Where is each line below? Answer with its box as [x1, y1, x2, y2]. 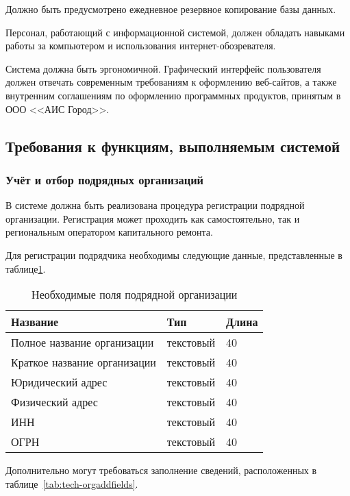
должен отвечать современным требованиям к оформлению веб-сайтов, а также [5, 75, 337, 89]
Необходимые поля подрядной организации [32, 286, 238, 303]
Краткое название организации [11, 354, 156, 371]
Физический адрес [11, 394, 98, 410]
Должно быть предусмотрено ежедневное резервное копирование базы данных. [5, 2, 336, 16]
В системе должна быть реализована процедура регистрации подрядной [5, 198, 305, 212]
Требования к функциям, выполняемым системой [5, 135, 340, 156]
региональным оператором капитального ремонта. [5, 225, 213, 239]
